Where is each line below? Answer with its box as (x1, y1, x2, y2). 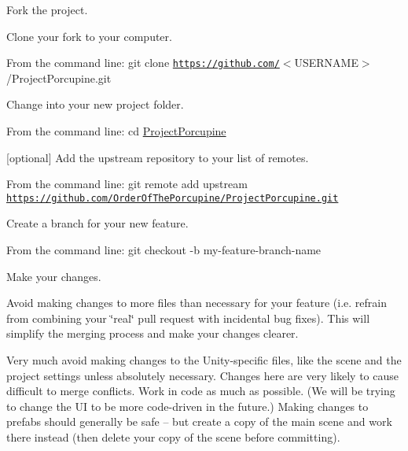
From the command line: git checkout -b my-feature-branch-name (6, 242, 322, 258)
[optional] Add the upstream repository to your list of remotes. (6, 149, 309, 165)
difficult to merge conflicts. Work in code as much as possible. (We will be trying (6, 383, 395, 399)
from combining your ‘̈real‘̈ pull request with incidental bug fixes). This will (6, 309, 370, 326)
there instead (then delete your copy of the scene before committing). (6, 429, 340, 445)
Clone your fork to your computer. (6, 28, 172, 44)
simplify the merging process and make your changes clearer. (6, 325, 299, 342)
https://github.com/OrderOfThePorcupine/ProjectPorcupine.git (6, 192, 339, 204)
